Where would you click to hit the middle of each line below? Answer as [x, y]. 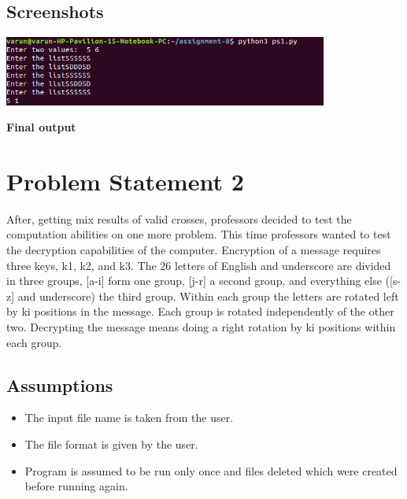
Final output [41, 127]
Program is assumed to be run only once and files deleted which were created [211, 470]
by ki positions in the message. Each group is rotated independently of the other [200, 311]
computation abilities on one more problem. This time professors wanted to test [199, 234]
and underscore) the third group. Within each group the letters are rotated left [208, 296]
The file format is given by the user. [111, 444]
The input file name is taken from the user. [129, 418]
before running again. [76, 486]
